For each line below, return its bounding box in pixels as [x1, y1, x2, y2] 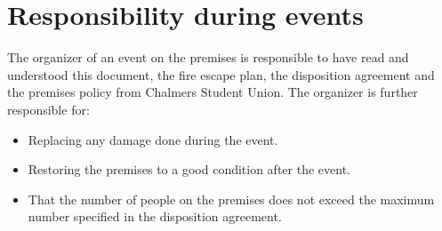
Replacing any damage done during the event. [28, 130, 278, 148]
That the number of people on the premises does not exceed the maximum [28, 189, 435, 208]
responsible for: [7, 100, 90, 118]
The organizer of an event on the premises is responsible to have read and [7, 48, 409, 67]
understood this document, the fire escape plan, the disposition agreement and [7, 65, 435, 84]
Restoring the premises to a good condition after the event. [28, 160, 350, 179]
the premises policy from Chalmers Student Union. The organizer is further [7, 83, 418, 101]
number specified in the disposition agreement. [28, 207, 282, 226]
